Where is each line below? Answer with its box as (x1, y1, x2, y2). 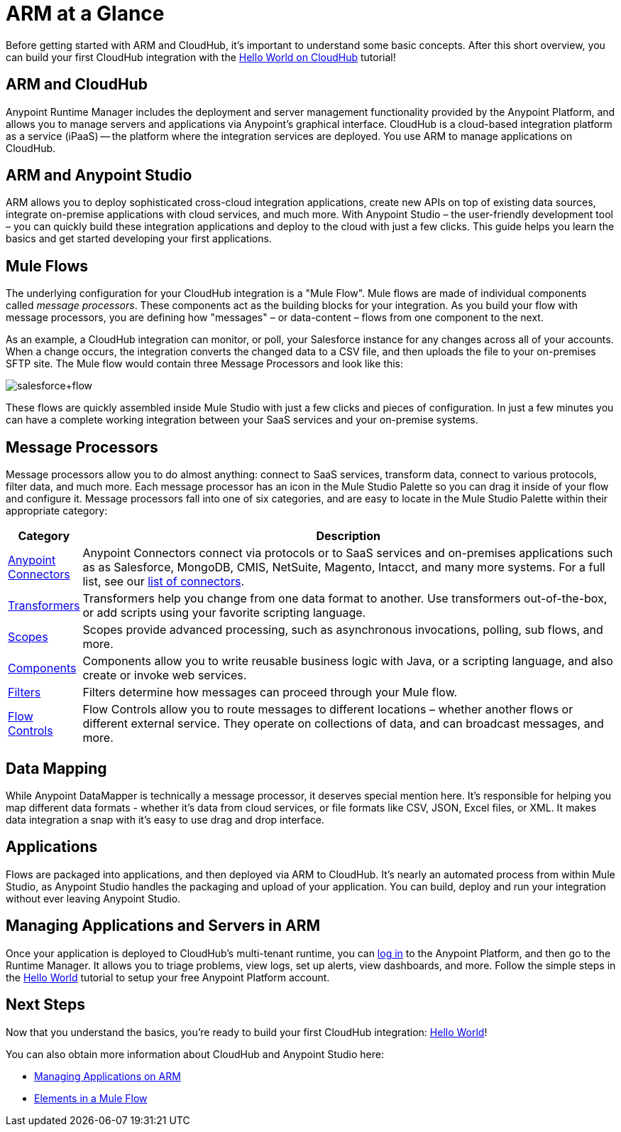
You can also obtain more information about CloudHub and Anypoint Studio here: (6, 1047, 384, 1060)
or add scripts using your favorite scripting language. (82, 605, 366, 620)
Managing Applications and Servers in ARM (6, 917, 321, 935)
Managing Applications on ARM (34, 1069, 181, 1082)
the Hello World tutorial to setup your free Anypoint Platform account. (6, 971, 330, 983)
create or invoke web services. (82, 668, 247, 683)
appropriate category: (6, 505, 108, 517)
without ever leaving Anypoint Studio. (6, 892, 181, 905)
